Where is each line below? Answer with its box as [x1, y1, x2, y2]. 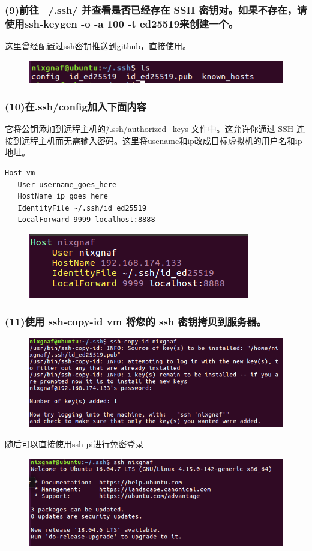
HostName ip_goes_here [17, 192, 108, 201]
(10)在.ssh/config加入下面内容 [5, 98, 146, 113]
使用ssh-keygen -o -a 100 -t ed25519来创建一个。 [5, 16, 239, 31]
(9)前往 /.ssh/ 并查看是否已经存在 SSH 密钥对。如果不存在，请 [5, 2, 307, 17]
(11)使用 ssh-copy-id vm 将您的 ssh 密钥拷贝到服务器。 [5, 313, 266, 328]
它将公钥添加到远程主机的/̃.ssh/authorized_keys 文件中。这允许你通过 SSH [5, 122, 294, 135]
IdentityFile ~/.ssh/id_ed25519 [17, 203, 147, 212]
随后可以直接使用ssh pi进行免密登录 [5, 438, 144, 450]
